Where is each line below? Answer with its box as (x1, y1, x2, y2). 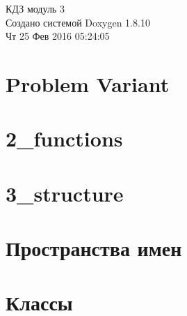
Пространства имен (6, 234, 182, 262)
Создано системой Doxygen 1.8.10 (6, 15, 150, 29)
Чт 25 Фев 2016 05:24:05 (6, 29, 110, 43)
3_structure (6, 179, 124, 207)
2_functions (6, 124, 123, 153)
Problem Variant (6, 69, 170, 98)
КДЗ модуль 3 (6, 1, 65, 15)
